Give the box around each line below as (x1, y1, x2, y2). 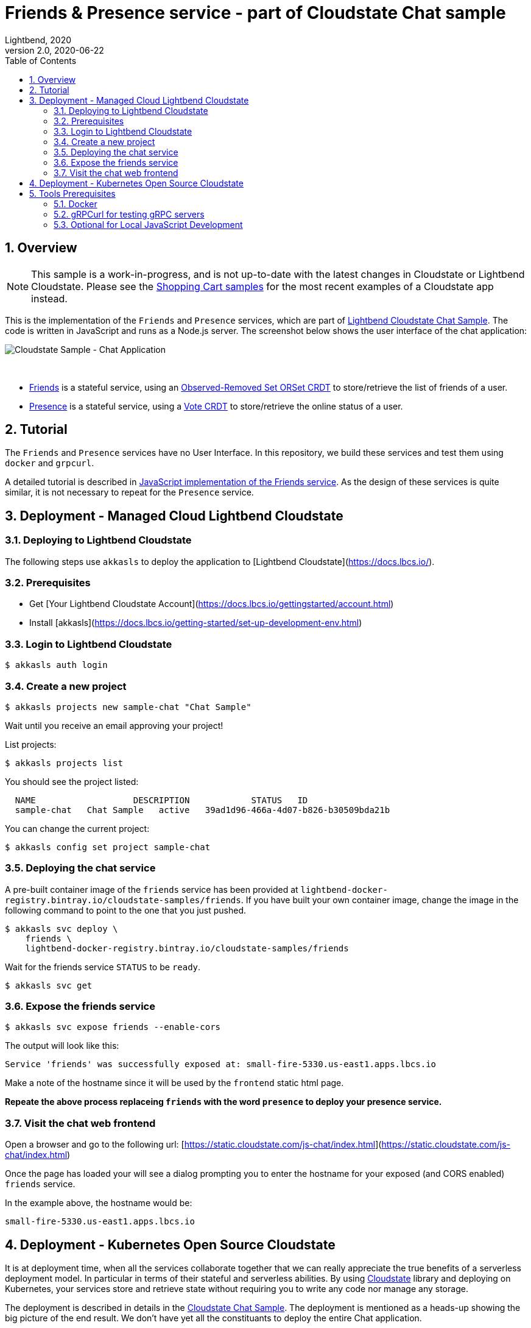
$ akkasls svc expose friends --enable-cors (5, 1022, 221, 1032)
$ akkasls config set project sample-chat (5, 842, 211, 852)
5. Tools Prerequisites (29, 188, 116, 199)
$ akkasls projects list (5, 758, 123, 768)
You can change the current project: (5, 823, 150, 834)
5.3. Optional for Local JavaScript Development (54, 219, 243, 230)
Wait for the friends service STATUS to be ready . (5, 961, 201, 972)
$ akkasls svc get (5, 980, 93, 990)
